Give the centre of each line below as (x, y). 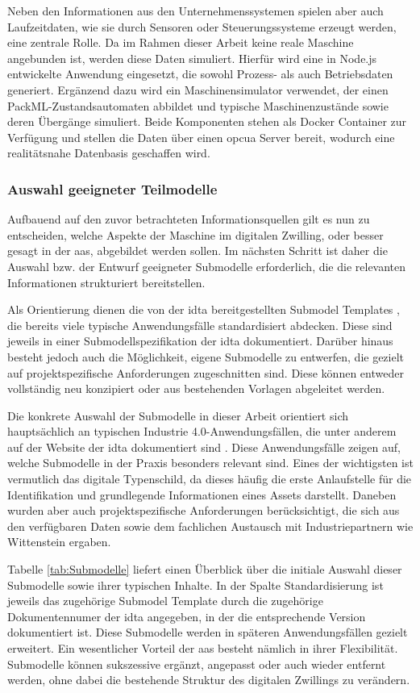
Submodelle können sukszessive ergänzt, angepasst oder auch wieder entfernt (197, 664)
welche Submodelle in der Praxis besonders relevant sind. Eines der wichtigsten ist (210, 463)
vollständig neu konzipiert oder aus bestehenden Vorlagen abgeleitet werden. (196, 388)
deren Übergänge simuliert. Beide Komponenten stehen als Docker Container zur (207, 121)
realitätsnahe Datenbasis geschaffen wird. (109, 153)
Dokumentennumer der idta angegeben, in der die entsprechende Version (187, 616)
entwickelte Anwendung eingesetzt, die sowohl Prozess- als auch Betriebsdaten (200, 74)
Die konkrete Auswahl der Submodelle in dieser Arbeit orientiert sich (178, 415)
